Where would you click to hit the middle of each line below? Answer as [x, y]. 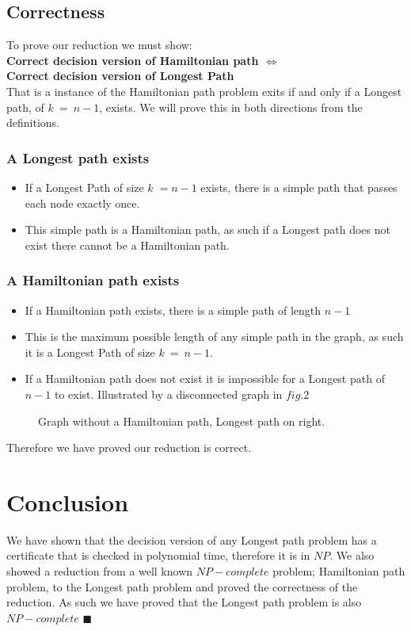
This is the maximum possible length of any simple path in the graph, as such [214, 337]
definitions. [33, 122]
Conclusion [68, 501]
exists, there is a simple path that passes [299, 187]
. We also [352, 555]
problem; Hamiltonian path [339, 571]
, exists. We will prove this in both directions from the [231, 107]
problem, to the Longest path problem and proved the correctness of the [182, 586]
